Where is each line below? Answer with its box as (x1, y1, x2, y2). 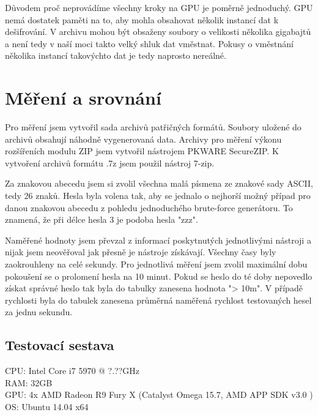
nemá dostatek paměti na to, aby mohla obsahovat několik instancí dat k (5, 13, 279, 26)
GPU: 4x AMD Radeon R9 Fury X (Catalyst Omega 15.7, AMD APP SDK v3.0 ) (5, 388, 313, 401)
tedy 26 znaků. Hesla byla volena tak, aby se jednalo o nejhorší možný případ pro (5, 189, 311, 202)
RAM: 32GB (5, 376, 53, 389)
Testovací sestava (5, 335, 114, 354)
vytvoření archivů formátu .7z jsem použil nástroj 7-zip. (5, 156, 215, 169)
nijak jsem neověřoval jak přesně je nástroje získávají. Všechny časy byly (5, 245, 276, 258)
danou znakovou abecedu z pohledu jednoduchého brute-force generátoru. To (5, 201, 293, 214)
